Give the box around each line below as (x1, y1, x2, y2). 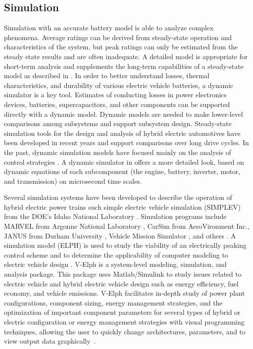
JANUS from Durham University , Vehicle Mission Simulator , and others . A (4, 230, 236, 240)
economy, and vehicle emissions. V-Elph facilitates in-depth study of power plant (4, 288, 245, 298)
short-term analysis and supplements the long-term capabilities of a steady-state (4, 61, 244, 71)
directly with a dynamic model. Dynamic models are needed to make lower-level (4, 109, 243, 119)
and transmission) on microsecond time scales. (4, 175, 142, 186)
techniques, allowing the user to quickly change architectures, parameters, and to (4, 326, 246, 336)
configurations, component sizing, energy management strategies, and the (4, 297, 223, 307)
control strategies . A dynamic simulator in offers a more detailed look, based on (4, 156, 244, 167)
